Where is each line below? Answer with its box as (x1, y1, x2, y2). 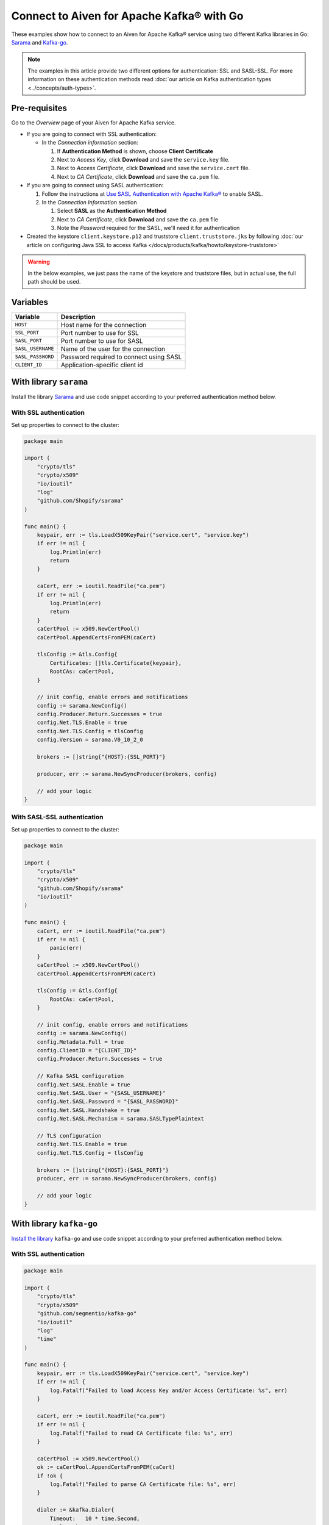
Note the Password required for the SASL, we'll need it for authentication (57, 224, 240, 232)
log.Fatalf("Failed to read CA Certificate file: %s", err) (49, 1429, 233, 1437)
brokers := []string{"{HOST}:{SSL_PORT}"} (37, 753, 166, 761)
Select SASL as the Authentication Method (57, 207, 167, 215)
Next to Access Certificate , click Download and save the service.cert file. (57, 165, 250, 172)
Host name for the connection (60, 320, 147, 329)
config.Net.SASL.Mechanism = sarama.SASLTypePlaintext (37, 1115, 204, 1122)
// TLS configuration (37, 1132, 102, 1139)
